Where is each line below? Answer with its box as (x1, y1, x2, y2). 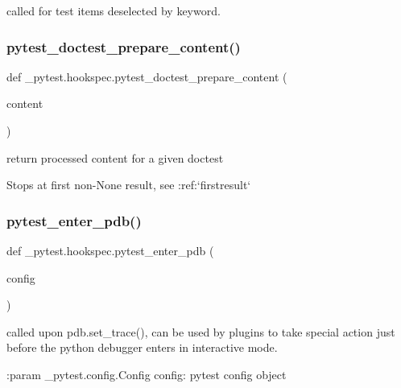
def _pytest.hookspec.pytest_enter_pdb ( (6, 242, 214, 258)
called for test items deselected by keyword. (6, 2, 221, 19)
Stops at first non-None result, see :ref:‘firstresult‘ (6, 176, 251, 193)
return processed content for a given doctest (6, 149, 224, 166)
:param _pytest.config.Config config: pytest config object (6, 365, 287, 382)
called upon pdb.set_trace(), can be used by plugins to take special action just (6, 323, 395, 340)
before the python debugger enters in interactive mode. (6, 339, 278, 356)
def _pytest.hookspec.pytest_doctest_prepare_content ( (6, 68, 287, 85)
